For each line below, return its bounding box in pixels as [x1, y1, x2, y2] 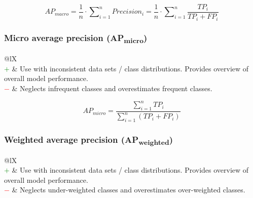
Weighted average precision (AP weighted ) [4, 133, 173, 147]
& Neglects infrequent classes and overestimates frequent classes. [12, 83, 212, 93]
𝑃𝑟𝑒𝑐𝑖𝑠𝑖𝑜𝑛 [112, 8, 142, 16]
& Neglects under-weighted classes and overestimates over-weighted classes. [12, 184, 245, 195]
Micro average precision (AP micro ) [4, 31, 148, 46]
